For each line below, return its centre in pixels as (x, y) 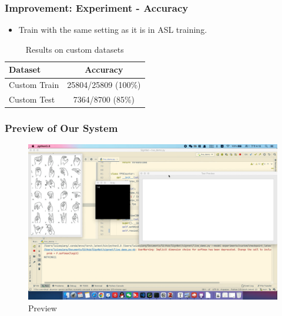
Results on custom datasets (75, 49)
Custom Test (32, 99)
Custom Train (34, 85)
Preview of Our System (61, 128)
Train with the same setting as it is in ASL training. (113, 30)
